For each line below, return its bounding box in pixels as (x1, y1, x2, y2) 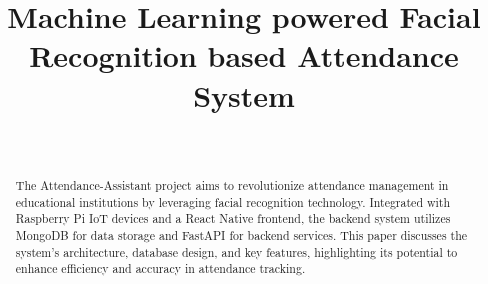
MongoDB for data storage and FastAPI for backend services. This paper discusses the (15, 226, 468, 243)
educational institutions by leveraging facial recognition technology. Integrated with (15, 193, 451, 210)
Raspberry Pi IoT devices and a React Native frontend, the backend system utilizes (15, 210, 451, 227)
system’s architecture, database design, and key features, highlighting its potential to (15, 243, 458, 260)
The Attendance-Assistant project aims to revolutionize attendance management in (15, 176, 449, 193)
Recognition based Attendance (29, 35, 459, 76)
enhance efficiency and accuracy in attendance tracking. (15, 260, 306, 277)
